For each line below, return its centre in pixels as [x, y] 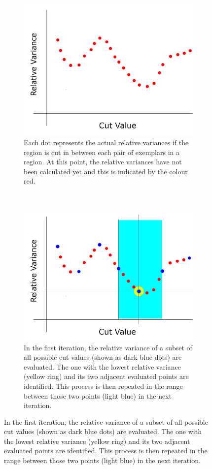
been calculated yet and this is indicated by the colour [106, 171]
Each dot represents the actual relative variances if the [106, 142]
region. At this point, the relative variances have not [103, 162]
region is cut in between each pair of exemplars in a [102, 152]
